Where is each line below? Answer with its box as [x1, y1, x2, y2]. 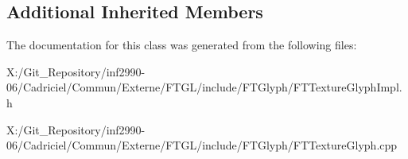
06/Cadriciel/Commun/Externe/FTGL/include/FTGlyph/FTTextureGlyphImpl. [6, 79, 402, 95]
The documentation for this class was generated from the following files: [6, 37, 357, 53]
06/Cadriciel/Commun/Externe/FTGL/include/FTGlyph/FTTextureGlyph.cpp [6, 137, 398, 153]
